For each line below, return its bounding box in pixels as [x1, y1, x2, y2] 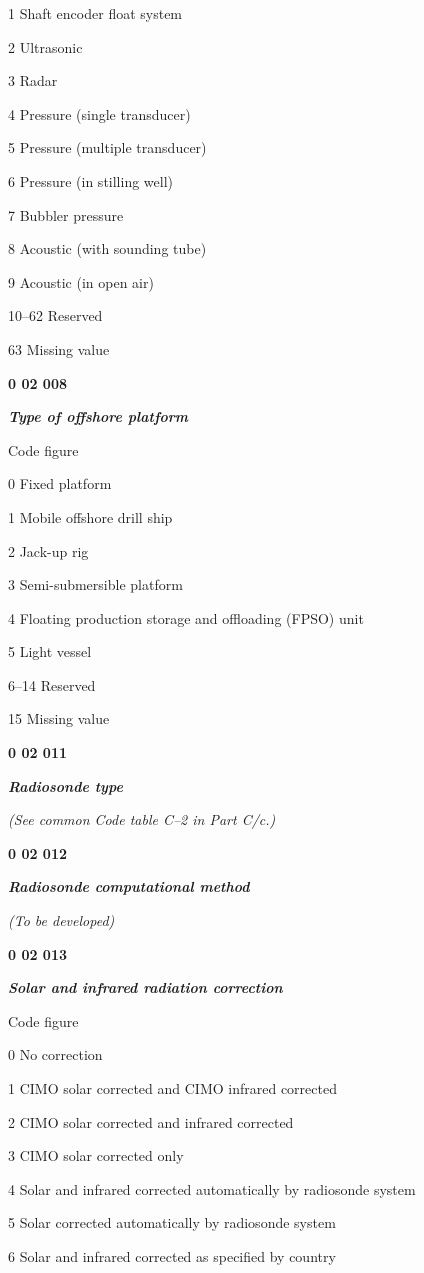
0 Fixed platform [8, 473, 112, 494]
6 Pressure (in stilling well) [8, 170, 174, 191]
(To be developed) [8, 910, 115, 931]
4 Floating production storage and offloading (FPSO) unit [8, 607, 364, 628]
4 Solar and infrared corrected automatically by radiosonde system [8, 1178, 416, 1199]
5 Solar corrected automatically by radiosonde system [8, 1212, 336, 1233]
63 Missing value [8, 338, 110, 359]
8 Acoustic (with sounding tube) [8, 238, 207, 259]
